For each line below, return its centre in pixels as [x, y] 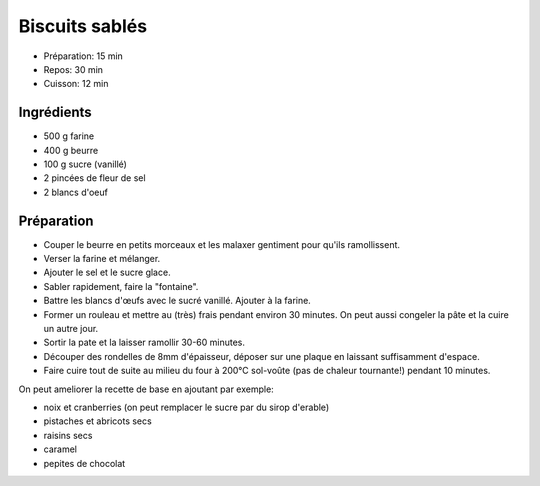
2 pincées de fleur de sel [94, 178]
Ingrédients [55, 112]
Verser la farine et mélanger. [102, 259]
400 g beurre [71, 150]
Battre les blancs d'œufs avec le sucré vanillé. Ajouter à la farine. [177, 301]
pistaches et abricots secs [97, 421]
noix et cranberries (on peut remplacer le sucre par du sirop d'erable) [186, 407]
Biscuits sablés [83, 26]
